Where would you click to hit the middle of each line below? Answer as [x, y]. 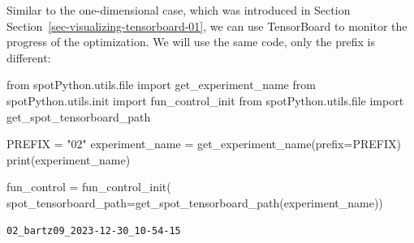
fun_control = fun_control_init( [89, 187]
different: [29, 57]
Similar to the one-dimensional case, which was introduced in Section [179, 10]
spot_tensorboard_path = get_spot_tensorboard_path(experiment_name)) [195, 202]
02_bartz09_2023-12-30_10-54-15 [94, 230]
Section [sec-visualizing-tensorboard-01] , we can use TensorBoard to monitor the [207, 26]
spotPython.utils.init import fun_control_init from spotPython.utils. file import [205, 100]
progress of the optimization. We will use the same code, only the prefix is [191, 42]
